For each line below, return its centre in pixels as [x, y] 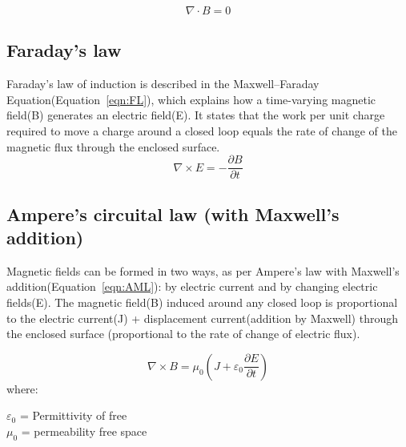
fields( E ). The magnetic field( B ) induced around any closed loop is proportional [202, 302]
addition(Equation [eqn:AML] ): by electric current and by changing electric [192, 286]
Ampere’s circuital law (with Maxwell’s [173, 213]
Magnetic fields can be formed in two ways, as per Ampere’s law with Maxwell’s [203, 270]
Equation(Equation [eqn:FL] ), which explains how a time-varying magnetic [191, 99]
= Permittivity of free [73, 415]
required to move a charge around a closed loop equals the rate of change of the [202, 130]
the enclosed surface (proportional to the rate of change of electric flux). [183, 334]
